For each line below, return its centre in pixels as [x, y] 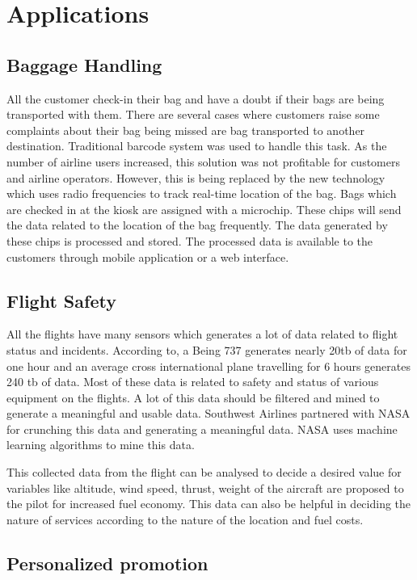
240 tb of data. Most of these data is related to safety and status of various [193, 382]
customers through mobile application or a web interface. [148, 256]
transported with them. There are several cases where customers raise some [193, 114]
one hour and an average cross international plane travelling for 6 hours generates [208, 366]
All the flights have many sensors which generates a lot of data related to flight [202, 334]
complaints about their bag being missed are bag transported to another [186, 130]
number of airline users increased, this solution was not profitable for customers [204, 161]
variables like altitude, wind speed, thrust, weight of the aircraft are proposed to [205, 488]
